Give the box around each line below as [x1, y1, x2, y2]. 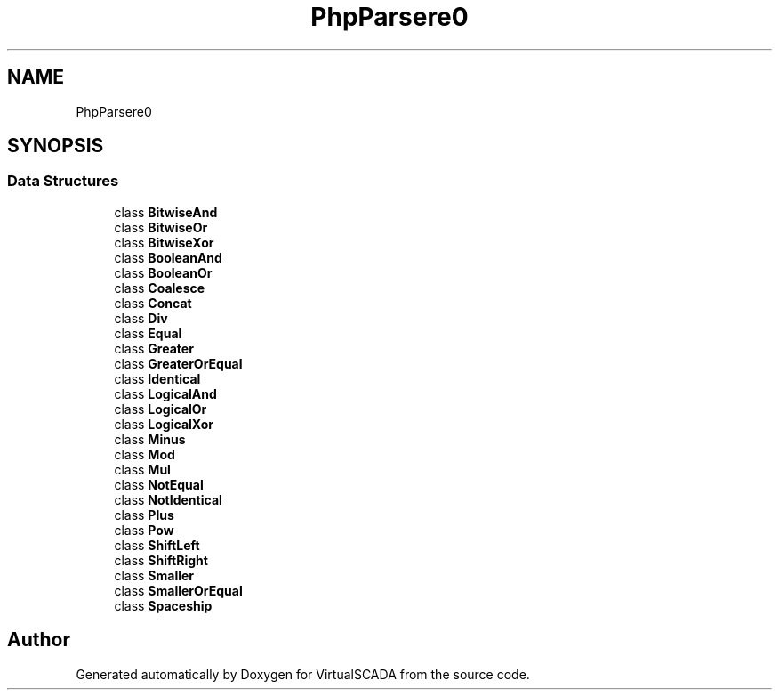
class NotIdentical [114, 491, 222, 507]
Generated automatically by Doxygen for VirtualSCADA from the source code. [76, 666, 530, 682]
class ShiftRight [114, 552, 208, 568]
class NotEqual [114, 476, 204, 492]
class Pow [114, 522, 174, 538]
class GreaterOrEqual [114, 355, 243, 371]
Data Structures [7, 172, 119, 190]
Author [7, 628, 70, 652]
